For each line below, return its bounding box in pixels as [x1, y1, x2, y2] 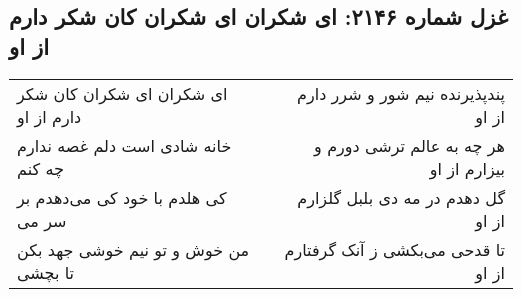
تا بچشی [17, 260, 75, 284]
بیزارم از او [429, 156, 505, 180]
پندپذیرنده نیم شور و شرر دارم [297, 81, 505, 105]
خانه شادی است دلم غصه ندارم [17, 133, 232, 157]
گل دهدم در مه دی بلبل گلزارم [297, 185, 505, 209]
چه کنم [17, 156, 64, 180]
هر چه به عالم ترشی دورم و [314, 133, 505, 157]
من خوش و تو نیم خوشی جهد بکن [17, 237, 250, 261]
